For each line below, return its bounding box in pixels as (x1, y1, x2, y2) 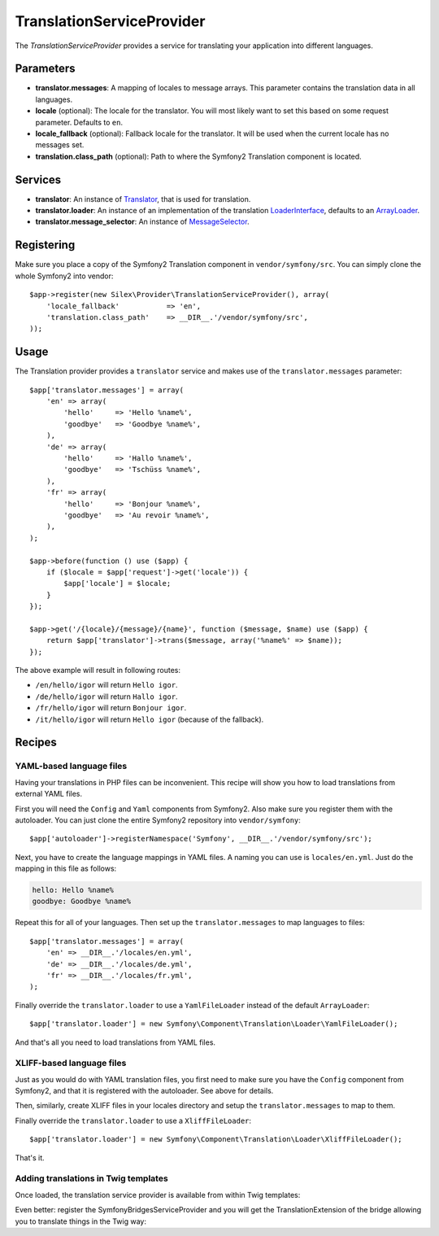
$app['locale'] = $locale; (63, 579, 172, 588)
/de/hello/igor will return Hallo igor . (35, 692, 178, 701)
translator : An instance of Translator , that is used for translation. (35, 194, 251, 203)
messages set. (35, 140, 85, 150)
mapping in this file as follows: (15, 863, 117, 874)
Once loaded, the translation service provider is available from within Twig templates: (15, 1190, 301, 1199)
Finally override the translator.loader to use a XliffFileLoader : (15, 1116, 252, 1125)
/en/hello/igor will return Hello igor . (35, 680, 178, 690)
